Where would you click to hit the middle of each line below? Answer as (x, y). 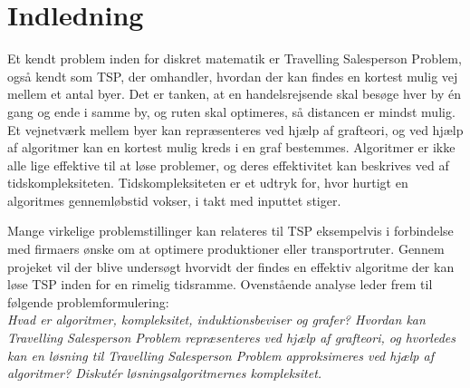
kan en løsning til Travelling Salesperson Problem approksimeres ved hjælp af (221, 355)
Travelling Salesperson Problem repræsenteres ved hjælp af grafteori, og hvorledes (231, 338)
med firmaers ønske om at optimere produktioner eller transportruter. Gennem (226, 249)
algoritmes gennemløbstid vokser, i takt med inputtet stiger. (174, 200)
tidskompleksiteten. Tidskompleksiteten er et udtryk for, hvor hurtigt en (208, 183)
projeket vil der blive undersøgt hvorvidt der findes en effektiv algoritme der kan (231, 266)
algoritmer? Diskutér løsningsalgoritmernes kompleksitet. (165, 373)
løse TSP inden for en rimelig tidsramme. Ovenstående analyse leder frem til (220, 284)
